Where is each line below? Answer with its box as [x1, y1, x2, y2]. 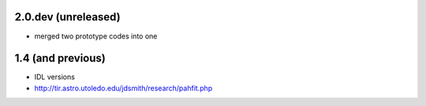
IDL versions [34, 72, 75, 82]
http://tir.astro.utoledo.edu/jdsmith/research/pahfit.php [34, 83, 213, 93]
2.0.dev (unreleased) [14, 10, 121, 24]
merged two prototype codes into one [34, 31, 158, 41]
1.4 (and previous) [14, 52, 106, 65]
